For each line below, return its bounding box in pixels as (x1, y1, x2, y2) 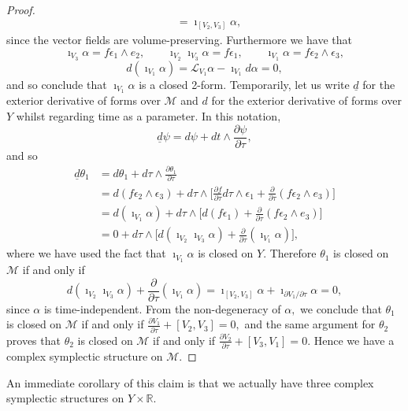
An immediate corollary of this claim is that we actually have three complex (6, 374, 374, 391)
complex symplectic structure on (6, 348, 163, 365)
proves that (6, 331, 61, 348)
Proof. (6, 2, 35, 17)
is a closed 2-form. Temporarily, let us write (139, 76, 350, 92)
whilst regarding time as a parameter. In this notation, (16, 108, 281, 124)
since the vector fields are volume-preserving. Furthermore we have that (6, 31, 352, 48)
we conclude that (300, 300, 382, 317)
